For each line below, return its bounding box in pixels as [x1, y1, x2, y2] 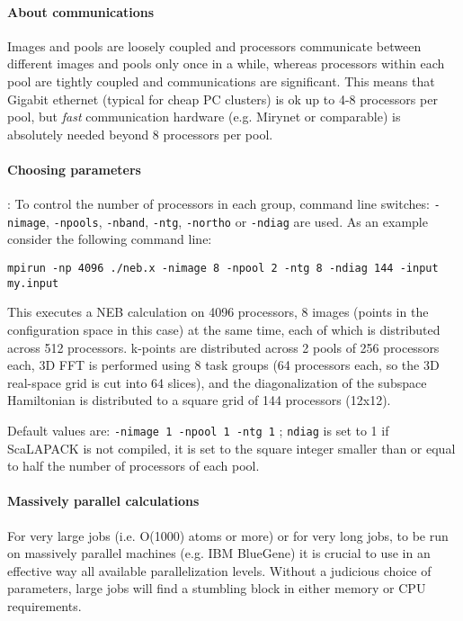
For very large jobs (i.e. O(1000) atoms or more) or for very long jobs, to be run [7, 526, 449, 544]
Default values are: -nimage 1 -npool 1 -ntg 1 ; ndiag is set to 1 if [7, 420, 389, 439]
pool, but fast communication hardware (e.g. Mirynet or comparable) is [7, 107, 401, 126]
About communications [7, 2, 155, 21]
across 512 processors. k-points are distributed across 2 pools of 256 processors [7, 337, 440, 356]
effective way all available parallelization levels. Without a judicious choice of [7, 561, 432, 580]
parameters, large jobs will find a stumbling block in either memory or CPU [7, 579, 426, 598]
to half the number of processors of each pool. [7, 456, 260, 475]
